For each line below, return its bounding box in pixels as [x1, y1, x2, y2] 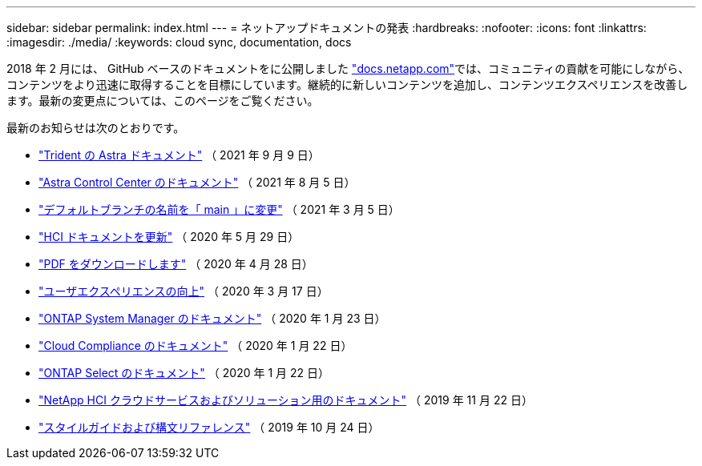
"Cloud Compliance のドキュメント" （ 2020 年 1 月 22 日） [38, 339, 353, 352]
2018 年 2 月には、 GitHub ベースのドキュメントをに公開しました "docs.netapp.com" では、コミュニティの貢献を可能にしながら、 [6, 62, 690, 75]
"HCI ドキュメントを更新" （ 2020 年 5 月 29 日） [38, 230, 300, 243]
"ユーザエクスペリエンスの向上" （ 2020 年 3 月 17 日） [38, 284, 329, 298]
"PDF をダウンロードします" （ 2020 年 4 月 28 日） [38, 257, 313, 271]
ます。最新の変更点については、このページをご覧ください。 [6, 94, 319, 107]
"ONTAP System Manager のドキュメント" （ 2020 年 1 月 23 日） [38, 311, 386, 325]
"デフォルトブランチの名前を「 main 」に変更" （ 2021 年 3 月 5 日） [38, 203, 400, 216]
